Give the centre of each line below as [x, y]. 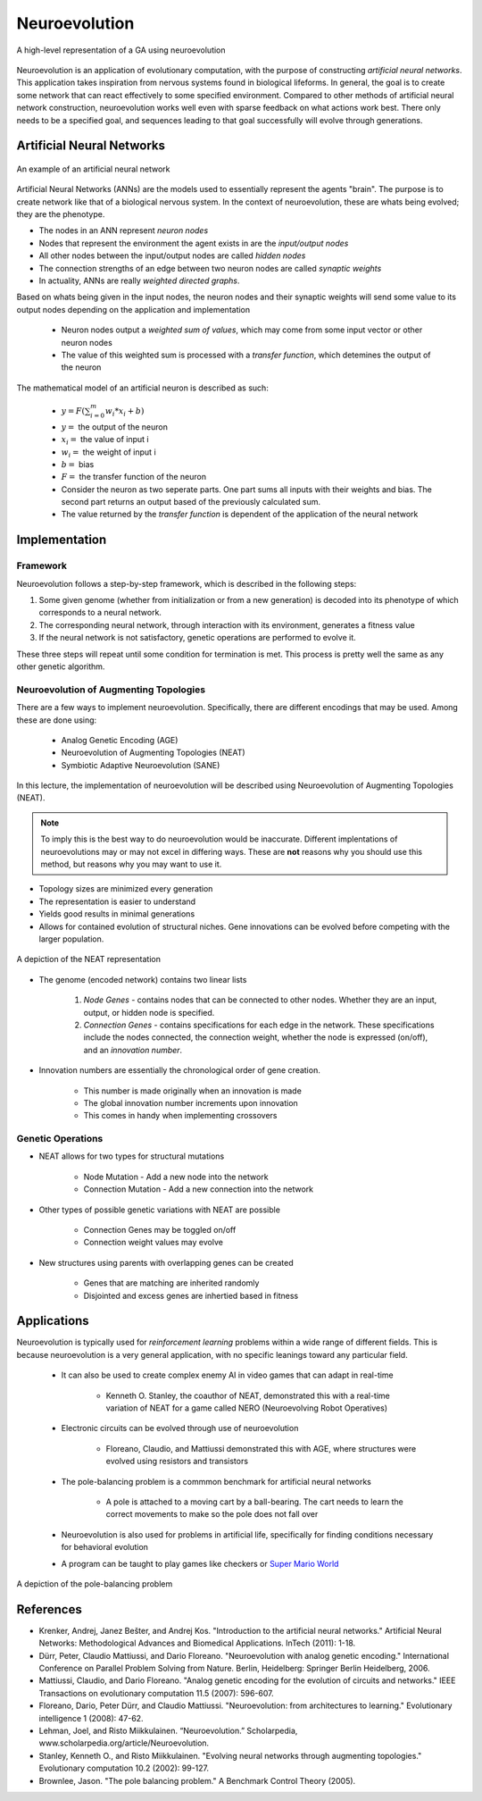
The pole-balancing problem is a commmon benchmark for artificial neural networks [216, 1481]
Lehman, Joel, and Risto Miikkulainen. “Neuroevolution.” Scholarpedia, [168, 1730]
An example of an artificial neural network [93, 169]
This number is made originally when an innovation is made [193, 1091]
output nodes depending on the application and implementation [133, 309]
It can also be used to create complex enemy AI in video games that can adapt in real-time [228, 1375]
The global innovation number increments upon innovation [191, 1102]
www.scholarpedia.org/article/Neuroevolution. [124, 1743]
